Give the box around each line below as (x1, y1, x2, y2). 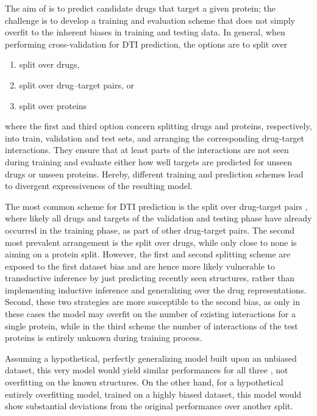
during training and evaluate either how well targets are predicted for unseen (5, 155, 293, 168)
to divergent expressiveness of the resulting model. (5, 179, 193, 192)
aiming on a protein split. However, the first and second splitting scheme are (5, 248, 290, 260)
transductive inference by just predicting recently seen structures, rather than (5, 271, 295, 284)
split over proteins (19, 99, 87, 112)
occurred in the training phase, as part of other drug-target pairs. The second (5, 223, 295, 236)
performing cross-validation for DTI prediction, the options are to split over (5, 37, 288, 50)
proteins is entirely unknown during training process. (5, 331, 202, 344)
